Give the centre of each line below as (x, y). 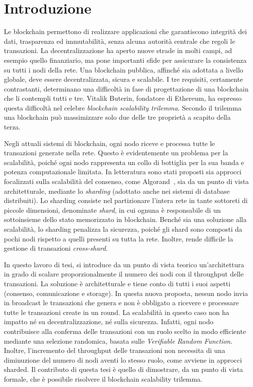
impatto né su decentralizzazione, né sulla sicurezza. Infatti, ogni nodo (109, 322)
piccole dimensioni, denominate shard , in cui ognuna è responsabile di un (112, 210)
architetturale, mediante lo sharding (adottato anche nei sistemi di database (117, 191)
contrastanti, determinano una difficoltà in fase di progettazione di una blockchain (126, 88)
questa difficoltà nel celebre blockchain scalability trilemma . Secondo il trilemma (123, 107)
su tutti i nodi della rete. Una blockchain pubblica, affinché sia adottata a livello (124, 69)
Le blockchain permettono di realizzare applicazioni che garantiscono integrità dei (126, 31)
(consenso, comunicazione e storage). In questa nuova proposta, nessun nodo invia (126, 293)
